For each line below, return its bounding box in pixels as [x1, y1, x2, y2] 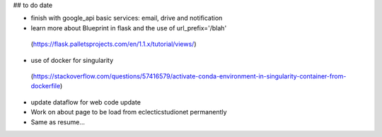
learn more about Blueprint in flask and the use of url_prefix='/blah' [30, 23, 227, 32]
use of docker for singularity [30, 56, 114, 64]
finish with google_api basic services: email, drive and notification [30, 14, 223, 23]
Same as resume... [30, 117, 85, 126]
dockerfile [30, 82, 60, 90]
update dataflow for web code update [30, 97, 141, 106]
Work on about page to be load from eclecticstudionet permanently [30, 108, 227, 117]
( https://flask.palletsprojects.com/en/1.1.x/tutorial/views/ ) [30, 40, 197, 49]
